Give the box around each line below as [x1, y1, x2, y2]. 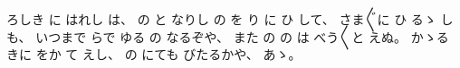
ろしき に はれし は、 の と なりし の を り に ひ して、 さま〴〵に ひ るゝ [6, 10, 436, 28]
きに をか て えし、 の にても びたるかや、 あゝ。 [6, 45, 302, 64]
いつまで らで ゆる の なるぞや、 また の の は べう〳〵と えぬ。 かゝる [35, 27, 449, 46]
